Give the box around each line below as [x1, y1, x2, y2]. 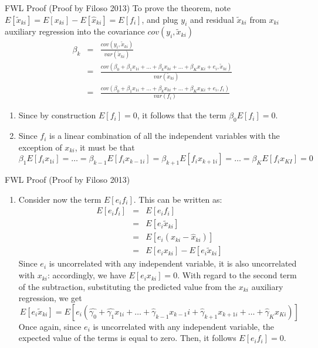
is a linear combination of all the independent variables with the [49, 129, 280, 142]
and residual [190, 13, 234, 25]
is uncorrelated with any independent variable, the [93, 320, 275, 332]
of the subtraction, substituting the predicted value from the [18, 280, 236, 292]
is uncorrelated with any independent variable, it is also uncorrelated [49, 257, 297, 269]
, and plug [141, 13, 178, 25]
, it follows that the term [137, 109, 226, 121]
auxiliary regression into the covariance [5, 25, 145, 37]
